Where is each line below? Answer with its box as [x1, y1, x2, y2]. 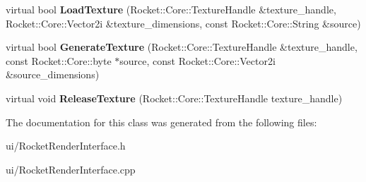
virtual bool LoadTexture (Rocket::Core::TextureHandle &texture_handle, [6, 2, 336, 16]
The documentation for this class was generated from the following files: [6, 114, 317, 129]
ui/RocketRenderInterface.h [6, 138, 126, 153]
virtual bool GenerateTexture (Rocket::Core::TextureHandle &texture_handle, [6, 40, 358, 54]
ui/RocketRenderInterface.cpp [6, 162, 136, 176]
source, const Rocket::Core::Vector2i [119, 53, 276, 68]
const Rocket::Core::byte [6, 53, 112, 68]
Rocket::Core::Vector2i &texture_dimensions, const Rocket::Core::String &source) [6, 16, 361, 30]
